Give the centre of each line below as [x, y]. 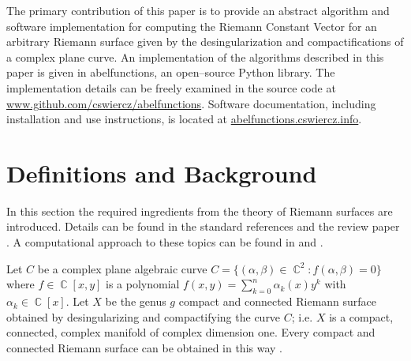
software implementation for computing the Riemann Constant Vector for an [192, 26]
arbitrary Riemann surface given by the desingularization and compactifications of [205, 41]
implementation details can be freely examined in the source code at [171, 87]
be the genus [136, 301]
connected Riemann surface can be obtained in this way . [144, 347]
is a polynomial [142, 284]
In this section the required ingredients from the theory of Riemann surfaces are [200, 211]
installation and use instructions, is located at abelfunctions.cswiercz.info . [184, 119]
